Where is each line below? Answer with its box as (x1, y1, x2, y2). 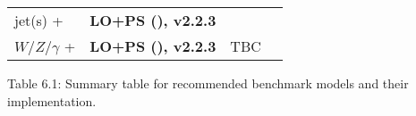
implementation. (7, 91, 97, 110)
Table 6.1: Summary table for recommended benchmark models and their (7, 74, 409, 92)
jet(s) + (14, 10, 64, 30)
